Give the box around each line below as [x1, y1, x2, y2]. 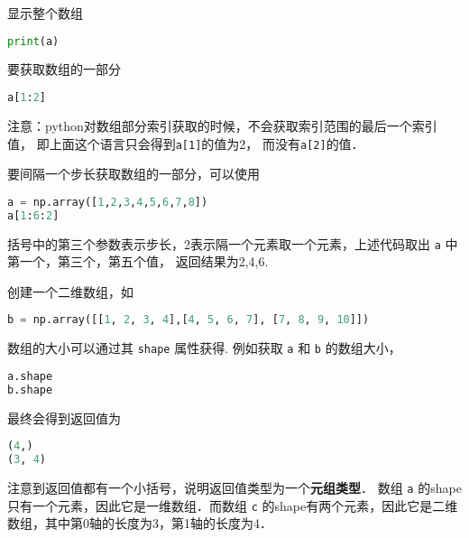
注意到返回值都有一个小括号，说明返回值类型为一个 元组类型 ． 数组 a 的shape [7, 478, 462, 496]
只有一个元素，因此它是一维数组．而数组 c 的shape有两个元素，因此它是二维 [7, 496, 458, 515]
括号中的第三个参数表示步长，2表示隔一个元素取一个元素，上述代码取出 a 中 [7, 234, 458, 253]
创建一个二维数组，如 [7, 282, 133, 301]
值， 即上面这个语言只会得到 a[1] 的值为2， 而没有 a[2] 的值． [7, 134, 364, 153]
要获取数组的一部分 [7, 60, 121, 79]
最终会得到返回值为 [7, 408, 121, 427]
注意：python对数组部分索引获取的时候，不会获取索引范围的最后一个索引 [7, 116, 437, 134]
